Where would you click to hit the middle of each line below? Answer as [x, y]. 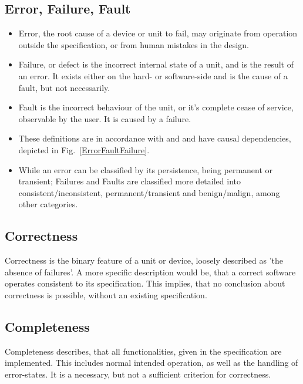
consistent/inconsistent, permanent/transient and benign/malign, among [149, 192]
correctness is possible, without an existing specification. [106, 294]
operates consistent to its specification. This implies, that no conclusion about [145, 283]
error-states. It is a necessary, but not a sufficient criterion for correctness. [138, 374]
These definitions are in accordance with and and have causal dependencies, [155, 138]
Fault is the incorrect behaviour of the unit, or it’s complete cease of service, [156, 107]
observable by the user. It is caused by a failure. [105, 118]
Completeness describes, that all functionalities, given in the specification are [143, 351]
